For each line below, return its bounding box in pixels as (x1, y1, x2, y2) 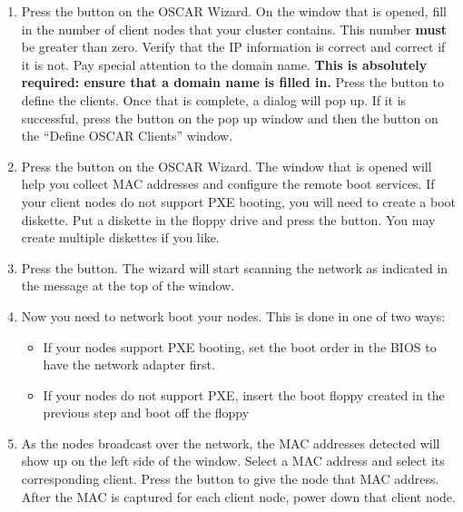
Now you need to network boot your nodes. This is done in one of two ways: (21, 306, 446, 325)
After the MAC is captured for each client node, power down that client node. (21, 487, 456, 506)
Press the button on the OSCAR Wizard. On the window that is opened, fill (21, 2, 447, 20)
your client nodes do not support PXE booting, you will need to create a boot (21, 192, 457, 211)
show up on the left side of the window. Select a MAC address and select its (21, 451, 445, 470)
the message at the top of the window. (21, 276, 235, 295)
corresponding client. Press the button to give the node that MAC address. (21, 469, 439, 488)
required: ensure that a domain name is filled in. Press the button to (21, 73, 444, 92)
